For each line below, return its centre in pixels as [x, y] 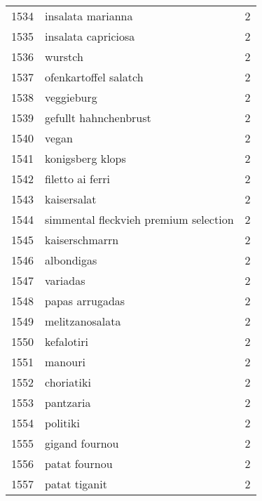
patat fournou [79, 463]
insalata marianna [89, 16]
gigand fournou [82, 443]
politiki [62, 423]
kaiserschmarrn [82, 240]
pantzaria [68, 402]
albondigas [71, 260]
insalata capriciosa [90, 36]
